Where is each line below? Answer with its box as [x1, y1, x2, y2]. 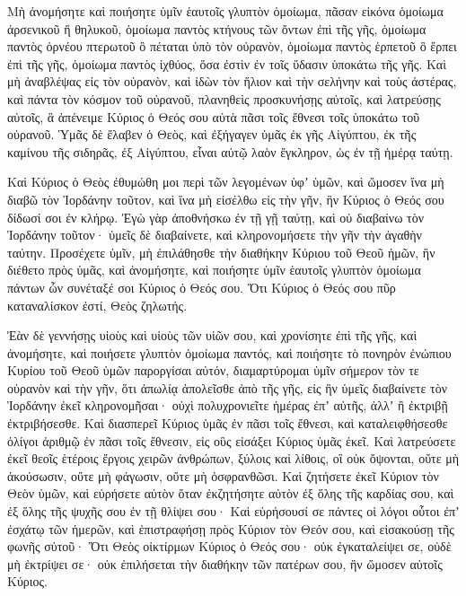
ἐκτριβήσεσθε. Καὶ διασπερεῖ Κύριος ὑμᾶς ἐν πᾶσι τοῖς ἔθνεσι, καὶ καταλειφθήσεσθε [7, 414, 448, 433]
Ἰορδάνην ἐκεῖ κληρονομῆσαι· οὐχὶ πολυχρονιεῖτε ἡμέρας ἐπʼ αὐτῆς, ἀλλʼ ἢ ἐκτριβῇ [7, 396, 448, 415]
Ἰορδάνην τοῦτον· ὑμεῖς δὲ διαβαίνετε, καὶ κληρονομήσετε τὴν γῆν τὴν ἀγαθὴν [7, 225, 422, 244]
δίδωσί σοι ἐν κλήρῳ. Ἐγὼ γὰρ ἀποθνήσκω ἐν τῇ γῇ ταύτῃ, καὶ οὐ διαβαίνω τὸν [7, 207, 425, 226]
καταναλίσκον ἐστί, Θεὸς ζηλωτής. [7, 295, 188, 314]
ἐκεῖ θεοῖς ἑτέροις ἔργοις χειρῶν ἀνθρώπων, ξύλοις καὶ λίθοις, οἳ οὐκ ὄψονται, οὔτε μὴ [7, 449, 460, 468]
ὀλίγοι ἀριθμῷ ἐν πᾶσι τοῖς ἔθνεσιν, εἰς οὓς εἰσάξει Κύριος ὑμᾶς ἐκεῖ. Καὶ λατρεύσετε [7, 431, 456, 450]
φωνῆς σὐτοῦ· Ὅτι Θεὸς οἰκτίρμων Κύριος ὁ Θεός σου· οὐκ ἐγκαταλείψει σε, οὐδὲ [7, 537, 452, 556]
